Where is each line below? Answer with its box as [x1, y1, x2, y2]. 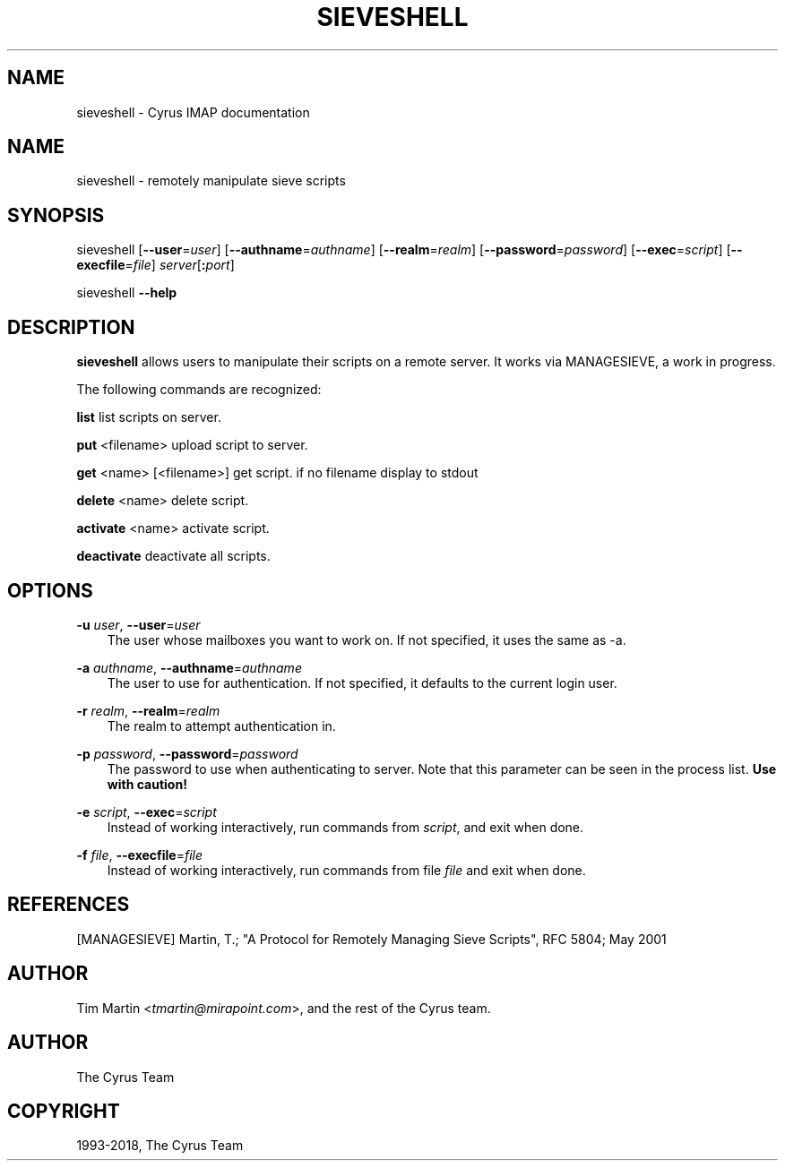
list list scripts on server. [76, 409, 221, 425]
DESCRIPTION [7, 315, 135, 339]
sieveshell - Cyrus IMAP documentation [76, 104, 310, 120]
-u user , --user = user [76, 616, 201, 632]
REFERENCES [7, 893, 130, 916]
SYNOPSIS [7, 203, 105, 227]
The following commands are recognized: [76, 382, 322, 398]
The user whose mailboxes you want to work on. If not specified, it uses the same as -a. [107, 631, 626, 648]
